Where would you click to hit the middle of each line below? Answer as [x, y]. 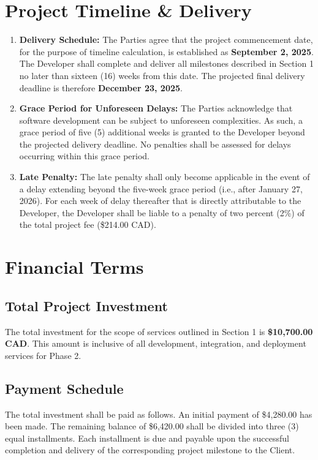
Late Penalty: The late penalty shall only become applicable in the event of [165, 177]
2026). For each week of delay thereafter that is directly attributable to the [160, 201]
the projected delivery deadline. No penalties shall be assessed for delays [155, 144]
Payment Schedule [64, 388]
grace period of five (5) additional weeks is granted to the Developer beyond [162, 132]
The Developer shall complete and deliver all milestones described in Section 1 [166, 63]
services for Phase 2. [43, 355]
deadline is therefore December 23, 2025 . [101, 87]
